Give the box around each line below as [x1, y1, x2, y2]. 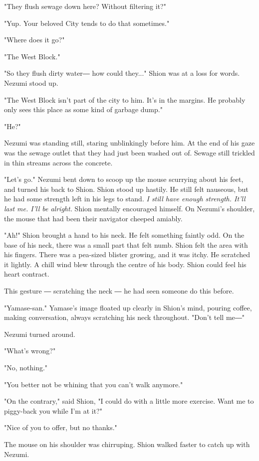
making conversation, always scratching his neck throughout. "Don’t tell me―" [4, 312, 245, 322]
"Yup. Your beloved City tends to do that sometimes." [4, 17, 170, 28]
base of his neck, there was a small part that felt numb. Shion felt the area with [4, 239, 248, 250]
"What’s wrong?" [4, 345, 56, 356]
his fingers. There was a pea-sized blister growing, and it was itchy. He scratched [4, 249, 251, 260]
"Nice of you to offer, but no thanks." [4, 422, 117, 433]
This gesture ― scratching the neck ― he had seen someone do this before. [4, 286, 234, 296]
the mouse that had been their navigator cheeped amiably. [4, 213, 183, 223]
